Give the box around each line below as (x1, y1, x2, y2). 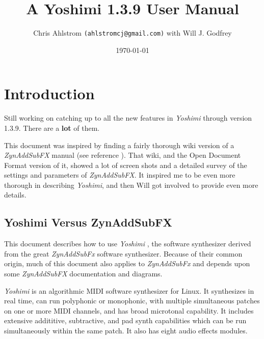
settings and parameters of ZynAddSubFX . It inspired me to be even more (4, 169, 235, 180)
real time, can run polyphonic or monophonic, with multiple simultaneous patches (4, 295, 260, 306)
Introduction (4, 83, 95, 104)
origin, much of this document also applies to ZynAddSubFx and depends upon (4, 258, 250, 269)
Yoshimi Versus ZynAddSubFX (4, 214, 172, 230)
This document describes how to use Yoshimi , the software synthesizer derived (4, 238, 251, 249)
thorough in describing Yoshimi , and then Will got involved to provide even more (4, 179, 258, 190)
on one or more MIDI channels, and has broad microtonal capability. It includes (4, 305, 254, 316)
